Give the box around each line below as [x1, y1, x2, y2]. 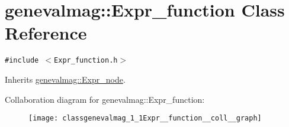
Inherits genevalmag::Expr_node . [5, 73, 126, 85]
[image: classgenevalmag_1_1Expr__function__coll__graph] [28, 114, 262, 123]
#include [5, 56, 39, 65]
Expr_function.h [54, 56, 118, 65]
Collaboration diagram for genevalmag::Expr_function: [5, 93, 205, 105]
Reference [5, 21, 87, 45]
